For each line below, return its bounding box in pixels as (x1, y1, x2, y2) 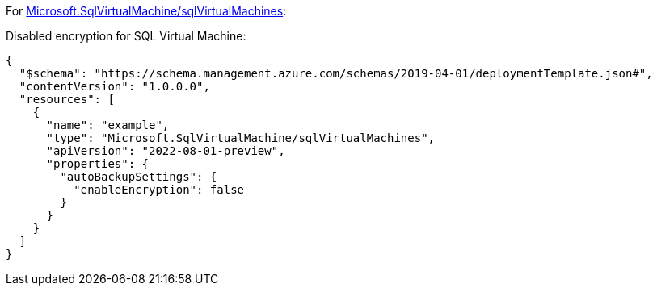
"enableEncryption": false (74, 183, 245, 196)
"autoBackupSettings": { (60, 170, 217, 183)
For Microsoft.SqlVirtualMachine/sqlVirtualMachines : (6, 4, 287, 18)
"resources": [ (19, 93, 115, 106)
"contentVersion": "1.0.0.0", (19, 80, 210, 93)
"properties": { (46, 157, 150, 170)
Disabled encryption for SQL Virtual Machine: (6, 29, 246, 43)
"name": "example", (46, 119, 170, 131)
